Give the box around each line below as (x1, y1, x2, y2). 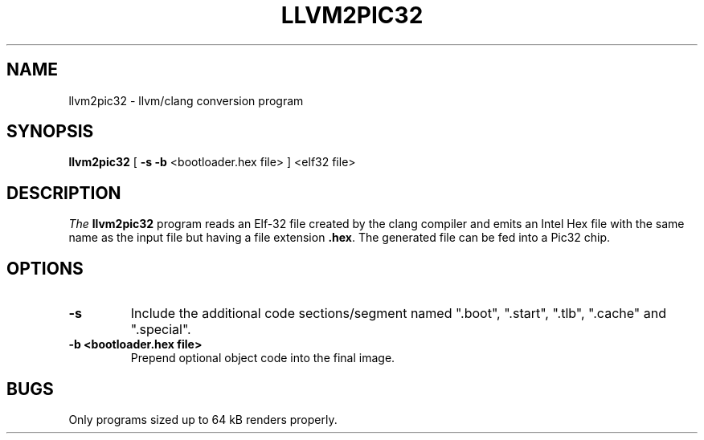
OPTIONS (6, 258, 84, 279)
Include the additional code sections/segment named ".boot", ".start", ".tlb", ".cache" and (130, 305, 667, 322)
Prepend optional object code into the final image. (130, 351, 395, 365)
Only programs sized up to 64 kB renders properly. (68, 412, 338, 426)
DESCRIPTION (6, 182, 121, 203)
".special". (130, 321, 191, 338)
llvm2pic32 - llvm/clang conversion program (68, 93, 304, 108)
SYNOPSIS (6, 121, 94, 142)
